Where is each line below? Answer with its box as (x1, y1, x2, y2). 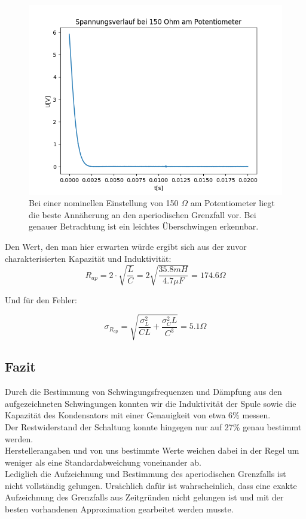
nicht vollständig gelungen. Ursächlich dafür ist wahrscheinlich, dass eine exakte (5, 479, 297, 491)
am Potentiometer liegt (190, 197, 275, 209)
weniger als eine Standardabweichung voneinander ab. (5, 455, 201, 468)
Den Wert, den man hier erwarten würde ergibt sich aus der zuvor (5, 240, 247, 253)
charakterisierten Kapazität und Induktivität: (5, 252, 172, 264)
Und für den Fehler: (5, 293, 77, 306)
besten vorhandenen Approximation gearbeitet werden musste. (5, 503, 234, 515)
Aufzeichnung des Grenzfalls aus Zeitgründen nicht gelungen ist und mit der (5, 491, 284, 503)
